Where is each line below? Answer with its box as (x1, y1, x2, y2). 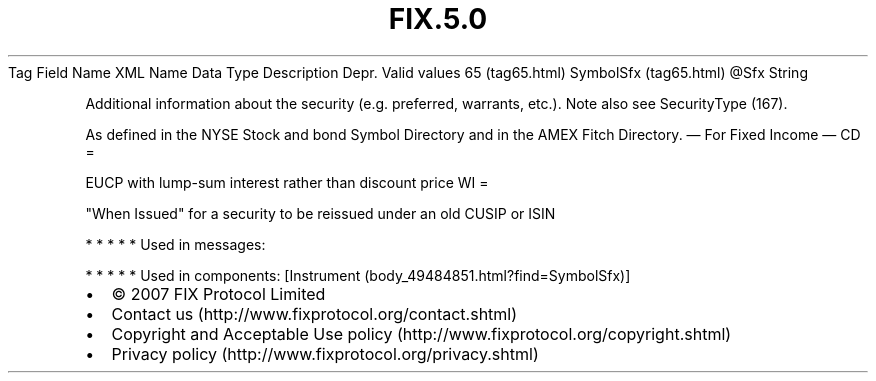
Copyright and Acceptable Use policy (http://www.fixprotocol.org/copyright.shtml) (111, 323, 732, 344)
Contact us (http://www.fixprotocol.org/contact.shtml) (111, 303, 518, 324)
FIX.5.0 (388, 2, 488, 36)
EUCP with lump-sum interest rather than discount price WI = (85, 173, 489, 191)
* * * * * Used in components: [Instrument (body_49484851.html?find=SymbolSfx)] (85, 266, 631, 284)
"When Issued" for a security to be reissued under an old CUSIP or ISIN (85, 204, 556, 222)
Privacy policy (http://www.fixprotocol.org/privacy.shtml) (111, 343, 539, 364)
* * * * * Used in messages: (85, 235, 266, 253)
